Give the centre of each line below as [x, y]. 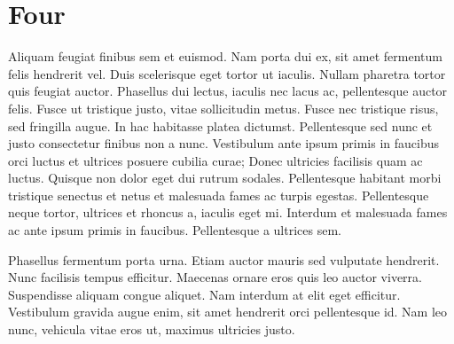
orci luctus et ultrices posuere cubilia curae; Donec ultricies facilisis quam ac [215, 160]
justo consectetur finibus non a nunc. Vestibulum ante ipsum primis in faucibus [223, 143]
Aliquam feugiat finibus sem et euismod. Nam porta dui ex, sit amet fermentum [225, 56]
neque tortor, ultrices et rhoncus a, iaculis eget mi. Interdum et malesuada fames [228, 212]
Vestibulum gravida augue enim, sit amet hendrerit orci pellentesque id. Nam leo [228, 312]
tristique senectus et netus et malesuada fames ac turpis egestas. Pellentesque [219, 195]
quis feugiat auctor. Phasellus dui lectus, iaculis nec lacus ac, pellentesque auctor [228, 91]
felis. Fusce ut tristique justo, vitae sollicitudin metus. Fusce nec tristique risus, [223, 108]
